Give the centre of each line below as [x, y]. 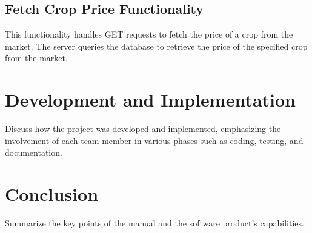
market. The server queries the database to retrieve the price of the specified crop [156, 46]
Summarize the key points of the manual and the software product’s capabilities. [154, 223]
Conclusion [52, 194]
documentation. [34, 152]
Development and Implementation [151, 100]
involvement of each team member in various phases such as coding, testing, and [154, 140]
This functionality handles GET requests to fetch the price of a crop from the [149, 34]
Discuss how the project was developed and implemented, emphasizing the [143, 129]
